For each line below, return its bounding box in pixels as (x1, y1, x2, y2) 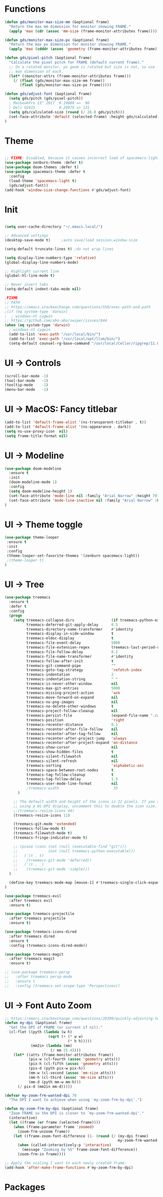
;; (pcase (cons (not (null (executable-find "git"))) (13, 844, 127, 849)
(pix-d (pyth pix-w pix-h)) (28, 1066, 86, 1071)
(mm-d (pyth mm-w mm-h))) (28, 1079, 81, 1085)
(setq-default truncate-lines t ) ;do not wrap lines (4, 246, 114, 251)
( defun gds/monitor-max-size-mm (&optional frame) (4, 20, 109, 24)
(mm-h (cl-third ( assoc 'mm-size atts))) (28, 1075, 114, 1080)
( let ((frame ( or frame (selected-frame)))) (9, 1120, 101, 1125)
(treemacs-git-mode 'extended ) (13, 822, 77, 827)
